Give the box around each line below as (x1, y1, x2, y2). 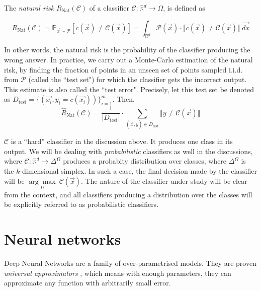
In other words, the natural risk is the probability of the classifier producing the (4, 44, 250, 55)
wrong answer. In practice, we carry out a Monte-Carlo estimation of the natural (4, 54, 253, 64)
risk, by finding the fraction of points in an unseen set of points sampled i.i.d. (4, 64, 243, 75)
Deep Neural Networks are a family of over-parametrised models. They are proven (4, 258, 256, 268)
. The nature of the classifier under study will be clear (81, 175, 247, 186)
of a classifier (89, 3, 129, 13)
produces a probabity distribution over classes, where (63, 156, 227, 166)
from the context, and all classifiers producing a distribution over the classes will (4, 189, 252, 199)
